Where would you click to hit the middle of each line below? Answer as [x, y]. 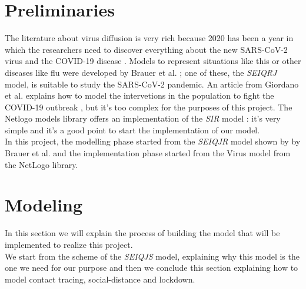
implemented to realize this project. [69, 244]
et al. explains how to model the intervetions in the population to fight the [139, 95]
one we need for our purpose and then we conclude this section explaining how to [152, 268]
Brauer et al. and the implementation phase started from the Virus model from [148, 153]
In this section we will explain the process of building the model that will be [142, 233]
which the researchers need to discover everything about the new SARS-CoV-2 [146, 49]
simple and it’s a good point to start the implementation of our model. [132, 130]
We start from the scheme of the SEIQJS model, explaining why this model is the [152, 256]
